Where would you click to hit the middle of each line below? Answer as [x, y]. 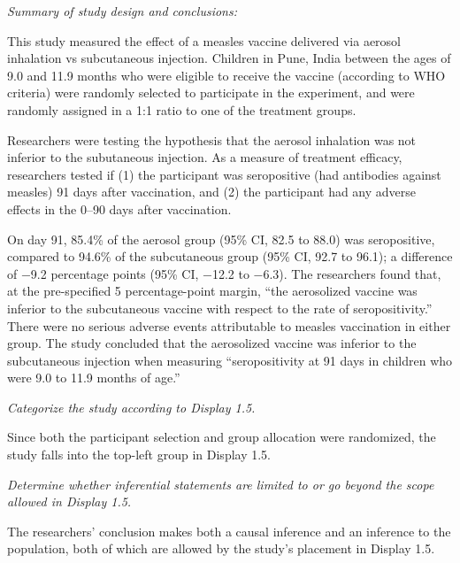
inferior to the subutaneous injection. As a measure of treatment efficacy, [205, 157]
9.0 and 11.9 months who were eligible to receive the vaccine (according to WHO [226, 75]
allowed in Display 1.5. [69, 501]
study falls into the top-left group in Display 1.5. [139, 455]
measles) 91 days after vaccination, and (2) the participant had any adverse [212, 192]
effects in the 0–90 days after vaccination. [119, 208]
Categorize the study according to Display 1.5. [131, 407]
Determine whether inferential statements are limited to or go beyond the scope [221, 484]
